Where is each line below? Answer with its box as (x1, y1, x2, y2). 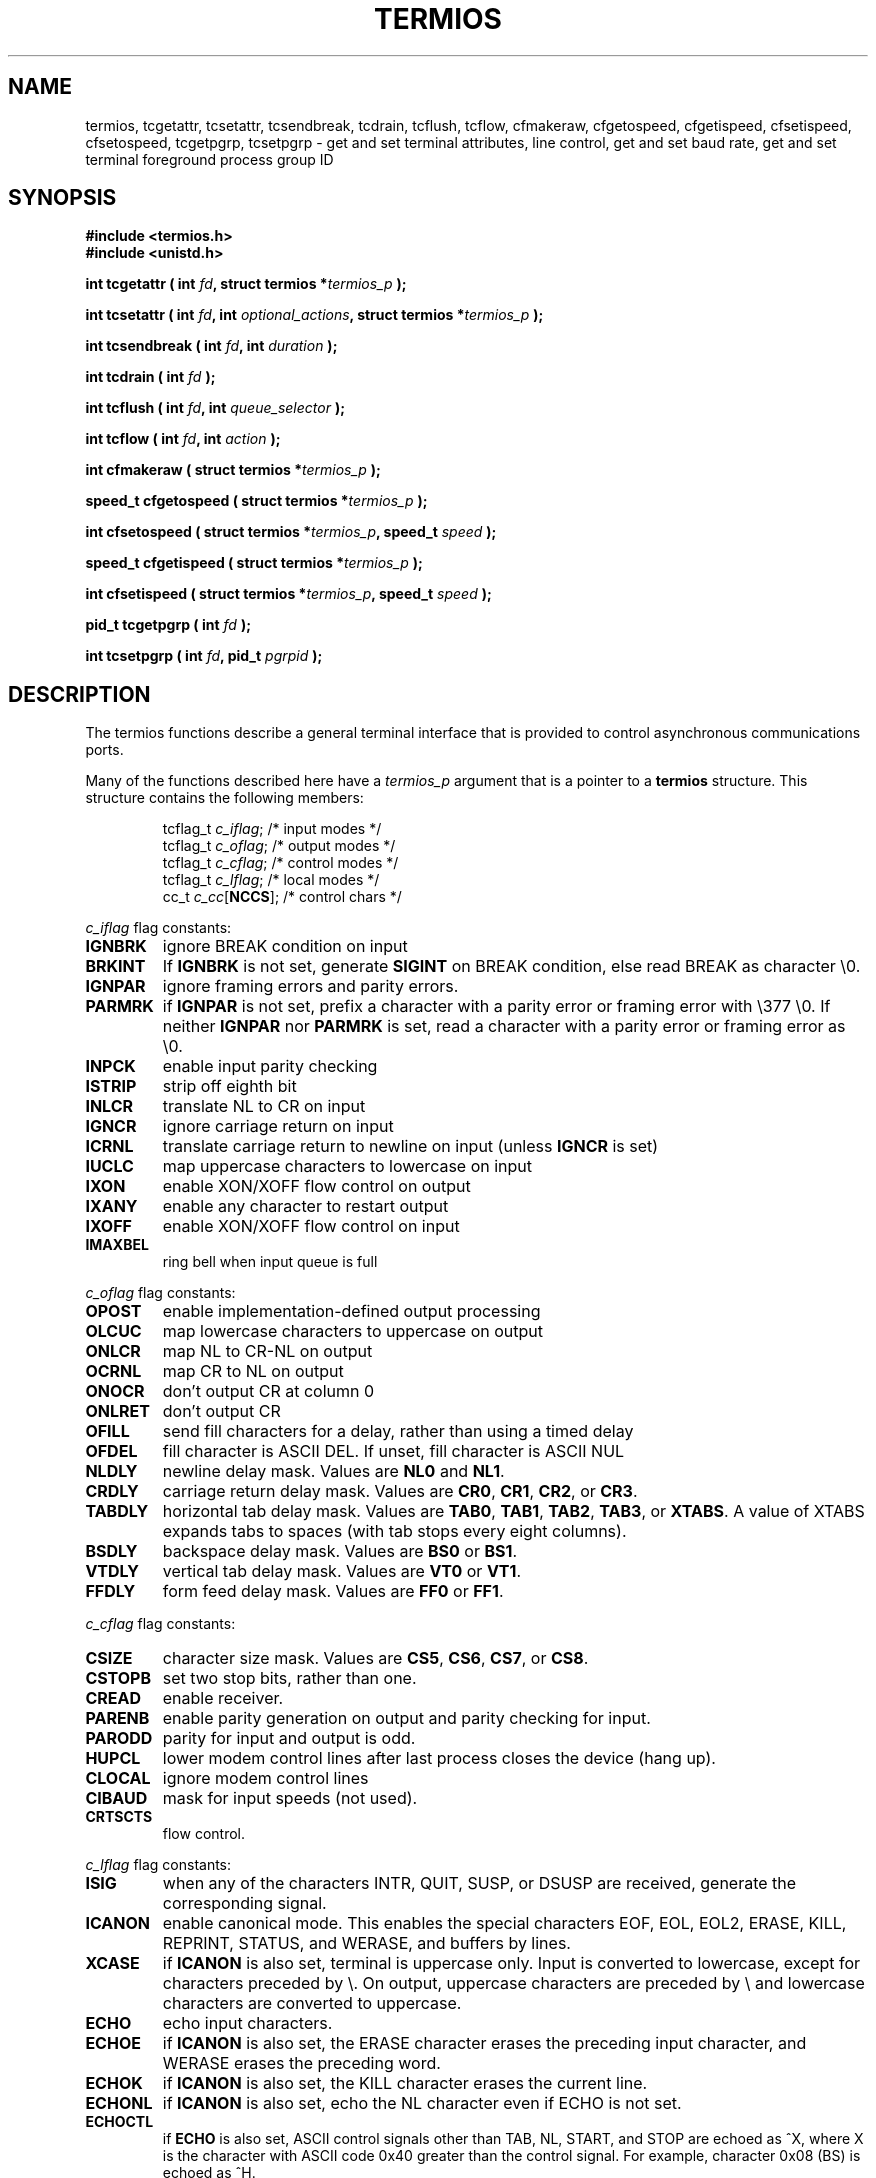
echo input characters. (162, 2013, 333, 2034)
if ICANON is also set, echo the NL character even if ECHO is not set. (162, 2093, 682, 2114)
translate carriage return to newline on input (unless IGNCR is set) (162, 1136, 659, 1157)
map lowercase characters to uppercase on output (162, 1321, 544, 1342)
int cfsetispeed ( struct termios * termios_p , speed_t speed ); (85, 585, 492, 603)
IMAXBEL (85, 1236, 149, 1254)
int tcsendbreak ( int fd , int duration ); (85, 337, 338, 355)
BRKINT (85, 956, 146, 977)
